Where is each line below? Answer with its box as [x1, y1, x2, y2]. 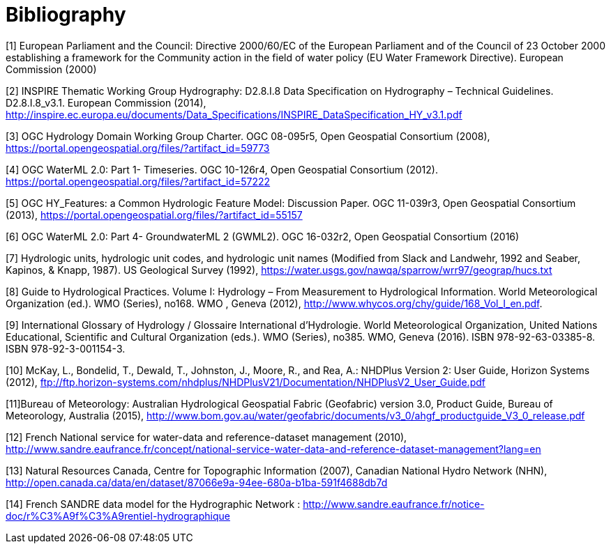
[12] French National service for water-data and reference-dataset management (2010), [6, 431, 407, 443]
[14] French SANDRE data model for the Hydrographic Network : [6, 497, 301, 510]
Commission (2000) [6, 63, 97, 75]
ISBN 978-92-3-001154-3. [6, 342, 126, 355]
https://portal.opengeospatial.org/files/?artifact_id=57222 [6, 175, 271, 187]
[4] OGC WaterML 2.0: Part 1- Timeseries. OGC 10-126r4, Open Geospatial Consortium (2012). [6, 163, 438, 176]
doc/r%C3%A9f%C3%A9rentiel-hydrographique [6, 509, 230, 522]
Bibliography [6, 3, 126, 26]
